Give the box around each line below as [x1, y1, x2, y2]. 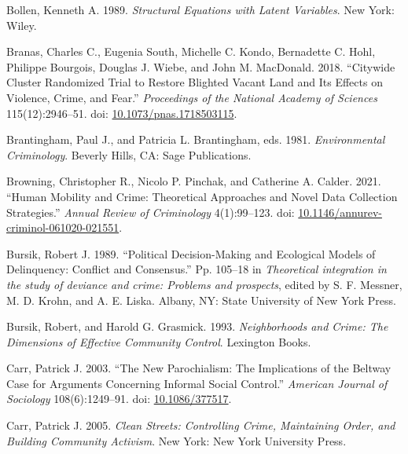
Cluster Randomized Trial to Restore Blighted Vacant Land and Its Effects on [6, 74, 383, 90]
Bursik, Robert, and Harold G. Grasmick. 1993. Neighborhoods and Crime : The [6, 318, 388, 335]
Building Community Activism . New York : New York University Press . [6, 432, 347, 449]
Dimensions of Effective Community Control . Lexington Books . [6, 333, 311, 350]
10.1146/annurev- [298, 203, 382, 220]
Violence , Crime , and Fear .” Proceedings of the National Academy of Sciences [6, 89, 377, 105]
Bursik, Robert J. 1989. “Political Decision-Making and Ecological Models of [6, 245, 376, 262]
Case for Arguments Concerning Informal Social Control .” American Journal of [6, 375, 388, 391]
